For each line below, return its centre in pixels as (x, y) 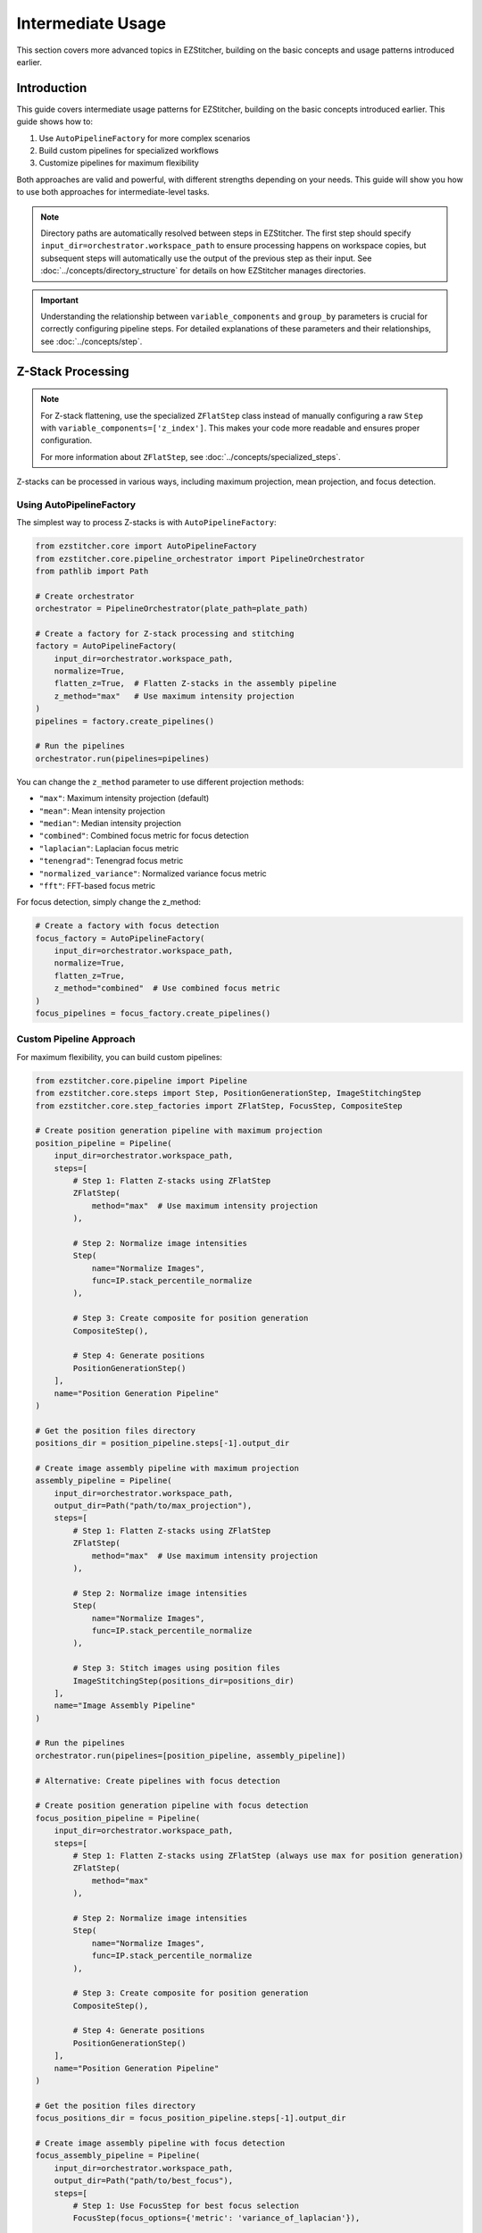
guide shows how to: (55, 121)
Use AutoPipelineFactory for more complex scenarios (145, 138)
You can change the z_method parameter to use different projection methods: (160, 782)
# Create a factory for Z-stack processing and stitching (165, 633)
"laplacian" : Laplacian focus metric (109, 848)
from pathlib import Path (92, 571)
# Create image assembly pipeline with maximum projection (167, 1468)
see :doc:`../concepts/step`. (91, 341)
